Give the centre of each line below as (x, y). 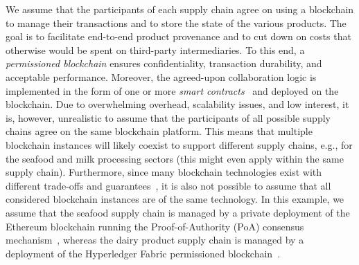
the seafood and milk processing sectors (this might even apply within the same (175, 158)
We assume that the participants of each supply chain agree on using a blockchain (180, 9)
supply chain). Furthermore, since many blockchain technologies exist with (164, 172)
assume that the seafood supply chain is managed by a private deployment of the (178, 212)
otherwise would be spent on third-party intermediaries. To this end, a (155, 49)
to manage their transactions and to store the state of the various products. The (176, 22)
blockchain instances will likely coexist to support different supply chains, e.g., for (179, 144)
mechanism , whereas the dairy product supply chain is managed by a (155, 240)
